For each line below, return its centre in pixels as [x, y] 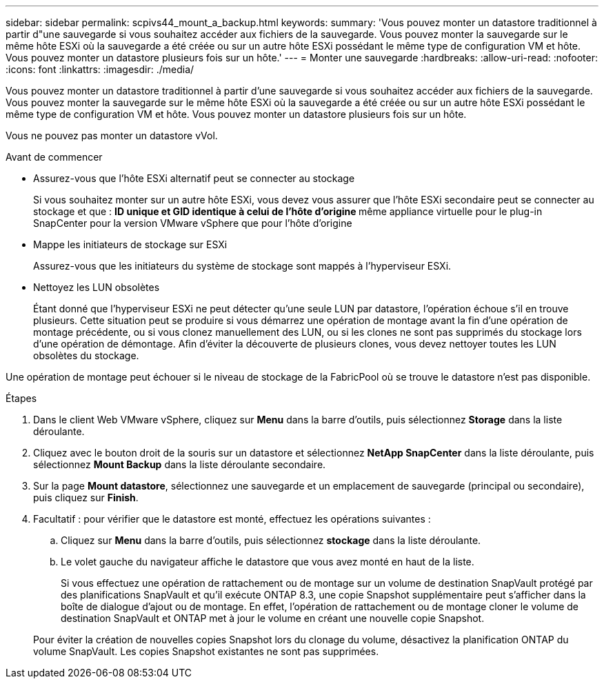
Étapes [21, 398]
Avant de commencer [54, 157]
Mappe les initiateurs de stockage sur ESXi [130, 244]
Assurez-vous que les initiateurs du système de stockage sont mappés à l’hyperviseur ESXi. [242, 266]
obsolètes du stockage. [86, 355]
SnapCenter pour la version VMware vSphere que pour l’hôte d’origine [193, 223]
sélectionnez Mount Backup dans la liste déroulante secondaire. [180, 464]
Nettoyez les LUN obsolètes [97, 287]
